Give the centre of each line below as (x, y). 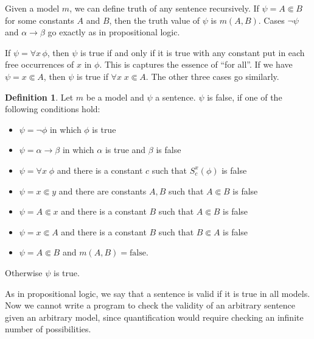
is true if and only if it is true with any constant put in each (193, 52)
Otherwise (24, 272)
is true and (125, 150)
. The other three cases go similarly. (212, 76)
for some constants (40, 20)
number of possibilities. (48, 329)
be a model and (115, 97)
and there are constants (103, 191)
